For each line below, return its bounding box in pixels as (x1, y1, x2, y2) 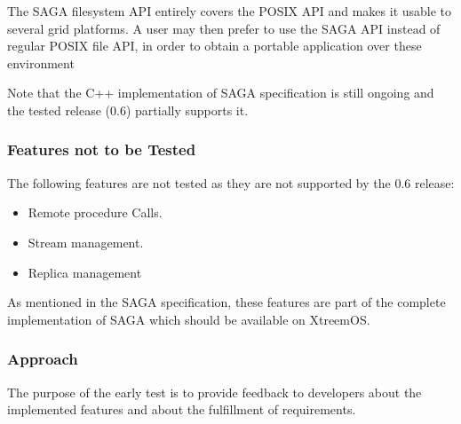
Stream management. (28, 232, 144, 251)
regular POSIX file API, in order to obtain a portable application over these (7, 36, 422, 55)
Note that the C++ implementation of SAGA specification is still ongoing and (7, 83, 434, 102)
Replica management (28, 263, 142, 281)
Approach (7, 348, 78, 370)
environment (7, 53, 75, 72)
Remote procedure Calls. (28, 203, 163, 222)
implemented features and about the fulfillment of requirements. (7, 400, 356, 419)
